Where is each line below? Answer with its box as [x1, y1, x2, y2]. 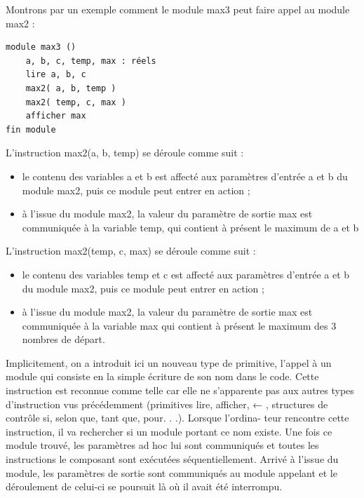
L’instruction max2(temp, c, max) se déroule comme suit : [6, 243, 256, 258]
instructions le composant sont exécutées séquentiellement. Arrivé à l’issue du [6, 452, 339, 466]
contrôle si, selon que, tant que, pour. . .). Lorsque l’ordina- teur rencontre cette [6, 410, 349, 425]
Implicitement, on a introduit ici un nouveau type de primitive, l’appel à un [6, 355, 332, 370]
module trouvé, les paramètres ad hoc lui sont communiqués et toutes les [6, 438, 319, 452]
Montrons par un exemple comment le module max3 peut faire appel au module [6, 2, 350, 16]
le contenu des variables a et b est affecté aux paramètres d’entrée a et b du [22, 168, 348, 183]
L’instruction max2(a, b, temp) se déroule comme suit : [6, 145, 244, 160]
